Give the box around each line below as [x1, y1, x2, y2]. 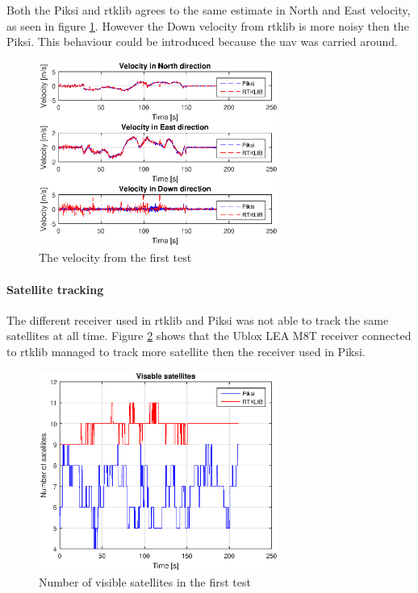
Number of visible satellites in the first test [39, 574, 251, 591]
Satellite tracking [6, 280, 104, 297]
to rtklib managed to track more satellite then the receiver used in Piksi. [6, 342, 366, 359]
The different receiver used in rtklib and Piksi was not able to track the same [6, 311, 389, 328]
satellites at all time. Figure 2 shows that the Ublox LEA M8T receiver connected [6, 327, 412, 344]
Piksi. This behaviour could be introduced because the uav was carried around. [6, 33, 398, 50]
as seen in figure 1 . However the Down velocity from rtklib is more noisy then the [6, 17, 409, 34]
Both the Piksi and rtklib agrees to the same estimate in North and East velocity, [6, 2, 411, 18]
